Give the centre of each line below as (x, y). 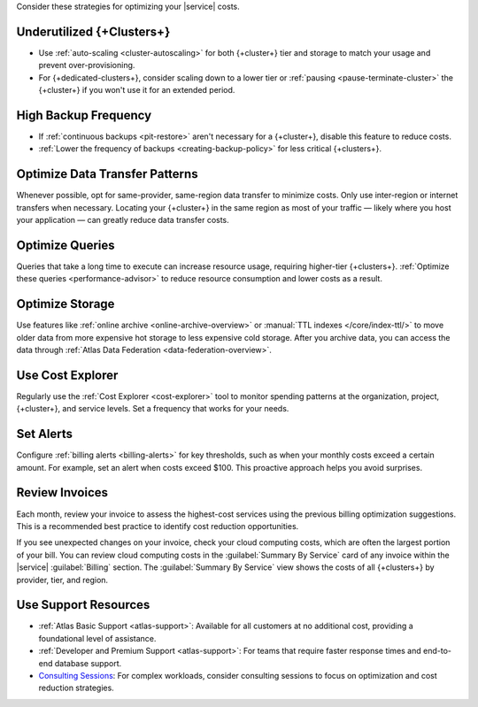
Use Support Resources (83, 605)
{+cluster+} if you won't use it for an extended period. (137, 90)
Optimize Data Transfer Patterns (107, 174)
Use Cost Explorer (67, 375)
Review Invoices (62, 492)
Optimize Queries (66, 245)
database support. (88, 663)
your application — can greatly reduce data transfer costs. (123, 220)
